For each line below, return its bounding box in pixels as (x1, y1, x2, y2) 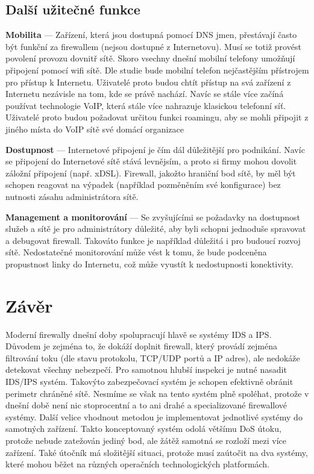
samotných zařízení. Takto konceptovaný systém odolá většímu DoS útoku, (5, 422, 281, 435)
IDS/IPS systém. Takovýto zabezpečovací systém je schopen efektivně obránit (5, 375, 294, 387)
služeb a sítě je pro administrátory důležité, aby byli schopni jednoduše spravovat (5, 222, 306, 235)
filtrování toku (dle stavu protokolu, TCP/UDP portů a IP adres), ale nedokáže (5, 351, 300, 364)
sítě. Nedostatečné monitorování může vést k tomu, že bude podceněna (5, 246, 267, 258)
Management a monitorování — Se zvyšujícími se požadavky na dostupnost (5, 210, 300, 223)
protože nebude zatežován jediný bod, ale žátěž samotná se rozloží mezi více (5, 434, 287, 446)
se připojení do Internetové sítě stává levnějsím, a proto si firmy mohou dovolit (5, 155, 297, 167)
